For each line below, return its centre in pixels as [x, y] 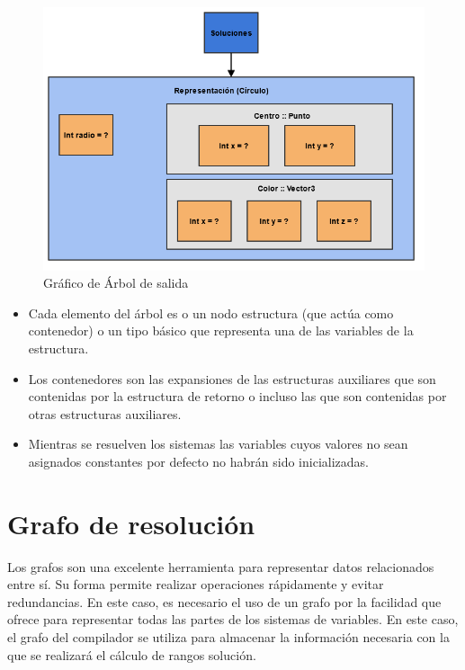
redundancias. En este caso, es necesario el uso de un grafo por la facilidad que [224, 601]
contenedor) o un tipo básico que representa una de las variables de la [221, 331]
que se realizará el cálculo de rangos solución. [132, 654]
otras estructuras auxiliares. [105, 413]
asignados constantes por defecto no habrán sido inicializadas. [198, 461]
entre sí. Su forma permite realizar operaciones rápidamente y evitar [196, 584]
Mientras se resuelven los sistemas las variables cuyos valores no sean [218, 444]
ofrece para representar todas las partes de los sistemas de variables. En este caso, [233, 619]
